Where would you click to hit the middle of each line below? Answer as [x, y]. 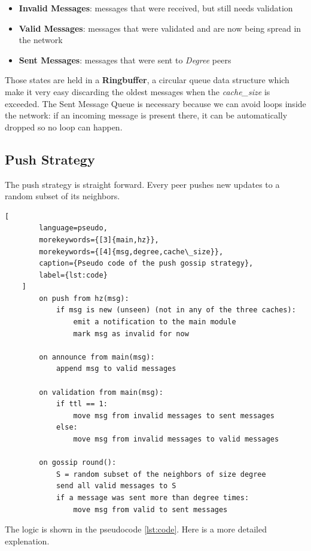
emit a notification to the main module [155, 322]
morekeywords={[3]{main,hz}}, [99, 240]
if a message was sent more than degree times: [153, 497]
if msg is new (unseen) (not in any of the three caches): [176, 310]
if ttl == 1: [82, 404]
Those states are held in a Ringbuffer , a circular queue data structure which [147, 80]
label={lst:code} [73, 275]
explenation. [27, 541]
